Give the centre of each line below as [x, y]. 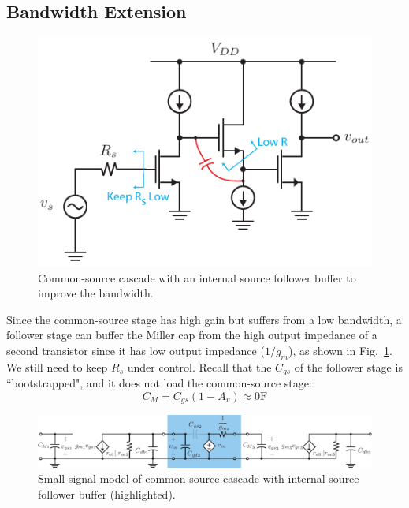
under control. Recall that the [199, 366]
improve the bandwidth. [96, 293]
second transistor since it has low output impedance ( [136, 351]
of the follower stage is [348, 366]
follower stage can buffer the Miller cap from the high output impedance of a [192, 335]
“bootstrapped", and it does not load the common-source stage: [159, 383]
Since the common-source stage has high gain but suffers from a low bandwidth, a [204, 319]
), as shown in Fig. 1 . [340, 351]
